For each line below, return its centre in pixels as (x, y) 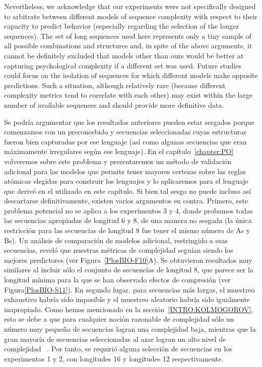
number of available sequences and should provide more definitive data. (114, 104)
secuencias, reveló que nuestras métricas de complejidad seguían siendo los (119, 250)
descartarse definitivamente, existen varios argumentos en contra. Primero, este (126, 201)
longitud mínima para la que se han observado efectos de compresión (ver (117, 280)
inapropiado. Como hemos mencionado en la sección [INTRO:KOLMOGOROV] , (129, 309)
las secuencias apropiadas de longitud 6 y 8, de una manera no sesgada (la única (128, 220)
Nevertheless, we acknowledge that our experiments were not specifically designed (130, 6)
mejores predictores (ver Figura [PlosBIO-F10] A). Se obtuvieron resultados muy (128, 260)
